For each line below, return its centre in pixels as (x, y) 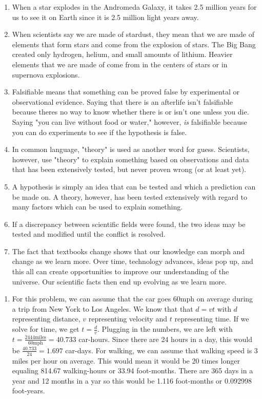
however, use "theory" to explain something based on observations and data (130, 159)
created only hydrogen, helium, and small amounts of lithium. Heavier (122, 54)
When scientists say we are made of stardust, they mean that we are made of (133, 34)
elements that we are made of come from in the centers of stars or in (120, 64)
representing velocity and (128, 319)
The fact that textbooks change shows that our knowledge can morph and (128, 251)
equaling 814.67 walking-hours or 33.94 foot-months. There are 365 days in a (133, 370)
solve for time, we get (46, 329)
